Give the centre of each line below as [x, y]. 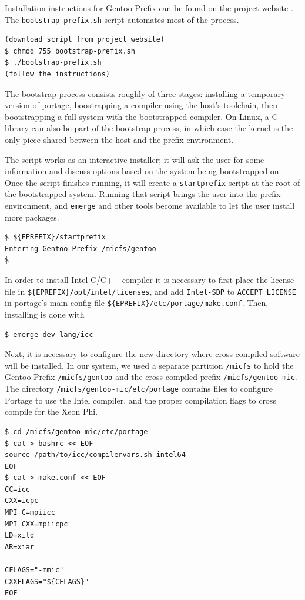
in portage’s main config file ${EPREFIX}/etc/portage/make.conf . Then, [137, 303]
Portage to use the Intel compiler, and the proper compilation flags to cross [140, 400]
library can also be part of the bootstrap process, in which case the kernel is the [149, 128]
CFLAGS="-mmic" [34, 570]
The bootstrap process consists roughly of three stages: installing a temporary [145, 93]
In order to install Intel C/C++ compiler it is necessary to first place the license [150, 280]
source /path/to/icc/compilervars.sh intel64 [95, 455]
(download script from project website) [85, 40]
